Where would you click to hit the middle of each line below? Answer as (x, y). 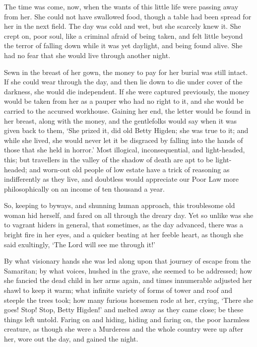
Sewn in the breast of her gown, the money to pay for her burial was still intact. (126, 72)
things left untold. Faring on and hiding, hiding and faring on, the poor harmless (127, 319)
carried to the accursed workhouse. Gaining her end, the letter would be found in (128, 110)
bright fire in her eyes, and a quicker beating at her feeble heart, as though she (124, 235)
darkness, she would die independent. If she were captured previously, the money (127, 91)
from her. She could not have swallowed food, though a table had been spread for (128, 16)
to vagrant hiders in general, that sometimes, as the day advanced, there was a (124, 225)
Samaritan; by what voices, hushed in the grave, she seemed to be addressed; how (128, 270)
